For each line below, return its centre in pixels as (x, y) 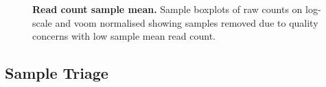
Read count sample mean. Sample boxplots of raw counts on (167, 9)
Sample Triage (57, 73)
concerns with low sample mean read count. (124, 36)
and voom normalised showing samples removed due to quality (187, 22)
